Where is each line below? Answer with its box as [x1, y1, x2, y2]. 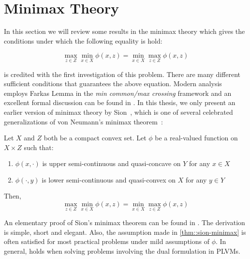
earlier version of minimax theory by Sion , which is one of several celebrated [4, 107, 233, 117]
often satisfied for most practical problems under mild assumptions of [4, 236, 209, 246]
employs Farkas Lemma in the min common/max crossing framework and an [4, 88, 232, 98]
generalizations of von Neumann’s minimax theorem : [4, 116, 163, 126]
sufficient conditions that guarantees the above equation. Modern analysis [4, 78, 222, 89]
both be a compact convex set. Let [44, 133, 147, 143]
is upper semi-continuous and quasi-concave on [42, 158, 181, 168]
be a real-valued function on [155, 133, 238, 143]
